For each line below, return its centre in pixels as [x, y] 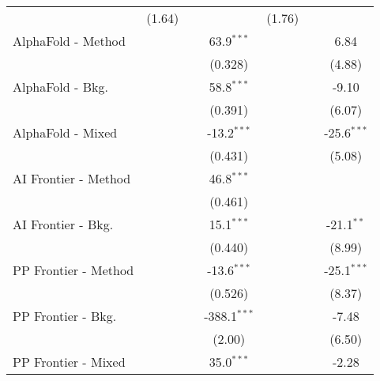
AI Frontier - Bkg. [63, 224]
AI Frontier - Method [72, 178]
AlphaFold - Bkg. [60, 87]
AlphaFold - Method [69, 41]
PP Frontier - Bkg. [65, 316]
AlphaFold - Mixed [65, 132]
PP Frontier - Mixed [69, 362]
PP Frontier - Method [73, 270]
